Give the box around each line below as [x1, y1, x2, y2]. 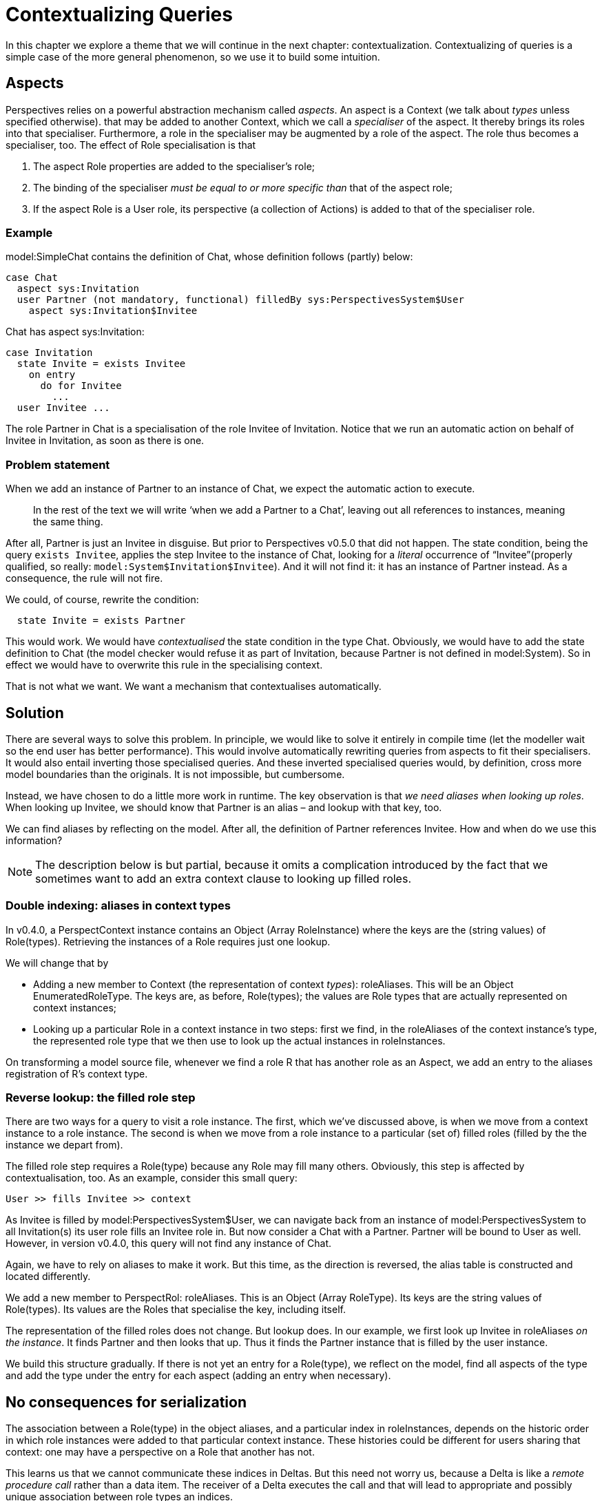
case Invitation [6, 347, 93, 359]
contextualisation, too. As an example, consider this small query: [6, 1172, 298, 1184]
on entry [28, 369, 76, 381]
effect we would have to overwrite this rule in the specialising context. [6, 659, 323, 671]
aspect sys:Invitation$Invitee [28, 305, 198, 317]
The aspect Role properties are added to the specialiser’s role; [33, 160, 315, 172]
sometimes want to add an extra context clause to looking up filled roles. [35, 871, 411, 885]
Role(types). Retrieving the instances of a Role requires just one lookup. [6, 935, 331, 947]
